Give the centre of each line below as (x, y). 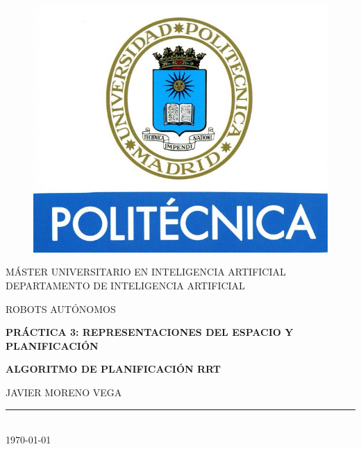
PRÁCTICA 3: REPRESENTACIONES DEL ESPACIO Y (150, 332)
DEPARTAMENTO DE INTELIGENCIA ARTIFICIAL (125, 285)
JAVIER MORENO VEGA (64, 392)
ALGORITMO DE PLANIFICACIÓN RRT (114, 369)
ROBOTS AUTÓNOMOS (61, 308)
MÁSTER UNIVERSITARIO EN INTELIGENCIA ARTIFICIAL (146, 272)
